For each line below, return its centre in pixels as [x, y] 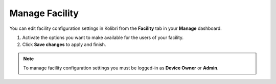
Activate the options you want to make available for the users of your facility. [103, 37]
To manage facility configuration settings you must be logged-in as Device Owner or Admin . [121, 68]
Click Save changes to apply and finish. [64, 45]
